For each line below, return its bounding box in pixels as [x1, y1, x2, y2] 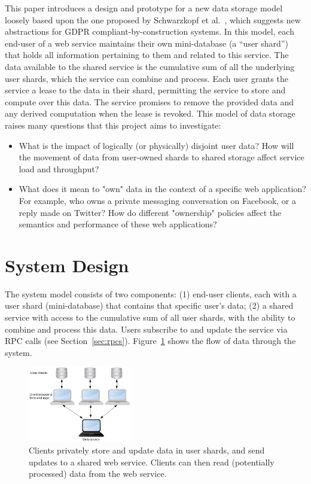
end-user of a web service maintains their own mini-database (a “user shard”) [5, 36, 288, 49]
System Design [5, 252, 129, 277]
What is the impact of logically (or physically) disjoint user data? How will [19, 139, 294, 151]
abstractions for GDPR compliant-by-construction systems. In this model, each [5, 25, 294, 38]
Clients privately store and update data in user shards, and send [29, 443, 265, 456]
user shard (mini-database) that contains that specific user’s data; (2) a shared [5, 299, 294, 312]
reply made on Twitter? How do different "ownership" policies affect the [19, 206, 282, 218]
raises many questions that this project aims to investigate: [5, 118, 221, 131]
